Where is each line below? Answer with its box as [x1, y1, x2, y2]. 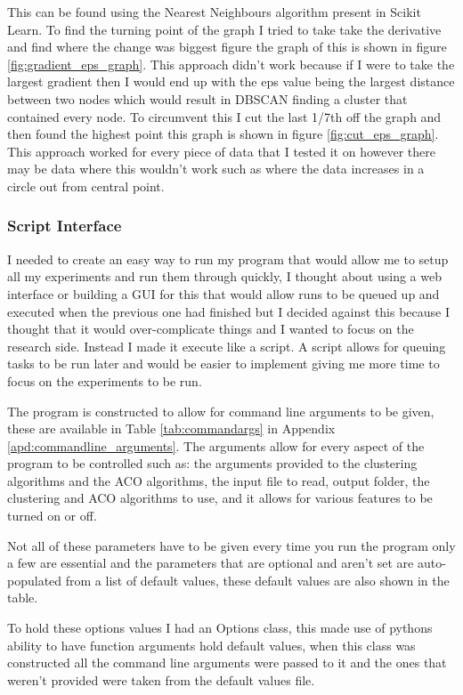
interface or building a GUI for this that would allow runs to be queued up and [7, 284, 440, 303]
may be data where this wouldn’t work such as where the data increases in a [7, 159, 425, 178]
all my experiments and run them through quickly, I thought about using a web [7, 267, 442, 286]
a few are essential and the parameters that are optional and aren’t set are [7, 554, 414, 572]
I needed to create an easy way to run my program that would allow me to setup [7, 249, 449, 268]
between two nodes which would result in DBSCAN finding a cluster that [7, 89, 408, 108]
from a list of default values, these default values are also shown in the [65, 570, 450, 589]
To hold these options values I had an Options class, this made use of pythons [7, 618, 433, 637]
